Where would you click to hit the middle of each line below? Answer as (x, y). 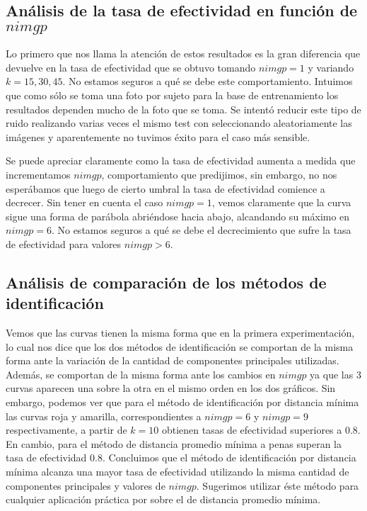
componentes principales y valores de (86, 485)
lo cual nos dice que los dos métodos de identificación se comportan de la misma (180, 346)
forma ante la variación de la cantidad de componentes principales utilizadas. (173, 360)
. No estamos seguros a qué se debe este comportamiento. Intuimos (208, 81)
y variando (331, 67)
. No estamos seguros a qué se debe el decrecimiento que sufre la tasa (201, 230)
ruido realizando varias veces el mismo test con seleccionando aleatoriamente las (179, 123)
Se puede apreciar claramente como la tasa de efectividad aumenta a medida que (181, 161)
